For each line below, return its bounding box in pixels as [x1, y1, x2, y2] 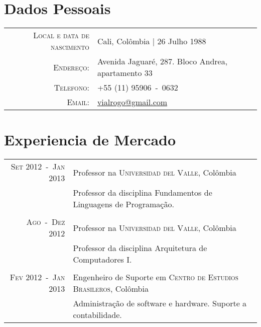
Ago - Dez [26, 216, 65, 228]
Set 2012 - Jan [11, 160, 65, 173]
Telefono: [54, 81, 89, 94]
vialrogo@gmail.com [97, 96, 168, 108]
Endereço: [53, 61, 89, 73]
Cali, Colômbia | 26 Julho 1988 [97, 35, 206, 47]
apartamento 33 [97, 67, 153, 79]
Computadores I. [73, 254, 132, 266]
